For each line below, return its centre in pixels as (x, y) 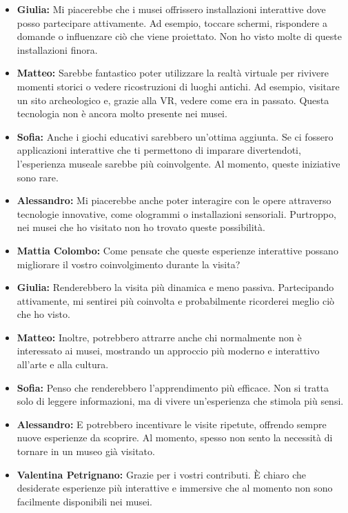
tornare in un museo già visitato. (86, 451)
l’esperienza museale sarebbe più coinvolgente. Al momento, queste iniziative (178, 163)
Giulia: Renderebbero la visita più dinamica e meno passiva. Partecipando (175, 287)
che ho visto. (43, 314)
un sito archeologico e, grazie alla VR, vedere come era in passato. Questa (173, 100)
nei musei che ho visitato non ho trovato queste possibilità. (141, 227)
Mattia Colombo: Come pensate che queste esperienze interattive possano (177, 250)
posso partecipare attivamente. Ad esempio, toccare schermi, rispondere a (172, 22)
